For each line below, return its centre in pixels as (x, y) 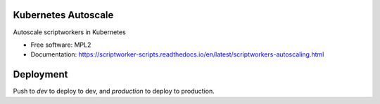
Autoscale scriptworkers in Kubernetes (69, 32)
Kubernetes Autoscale (63, 15)
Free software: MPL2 (61, 45)
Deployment (40, 74)
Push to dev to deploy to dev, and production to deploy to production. (114, 91)
